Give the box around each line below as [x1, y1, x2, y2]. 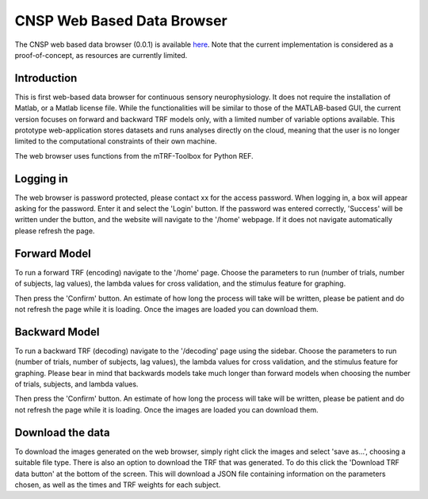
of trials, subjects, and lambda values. [14, 379, 139, 389]
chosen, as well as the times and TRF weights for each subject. [14, 480, 221, 489]
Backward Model [14, 325, 100, 339]
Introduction [14, 71, 78, 85]
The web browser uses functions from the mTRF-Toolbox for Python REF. [14, 151, 254, 160]
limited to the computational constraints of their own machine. [14, 136, 217, 146]
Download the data [14, 425, 110, 440]
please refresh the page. [14, 226, 95, 236]
